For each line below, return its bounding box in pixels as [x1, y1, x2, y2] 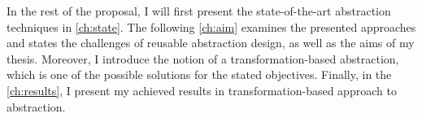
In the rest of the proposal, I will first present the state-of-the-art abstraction [7, 2, 391, 19]
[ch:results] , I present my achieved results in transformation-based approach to [7, 81, 397, 98]
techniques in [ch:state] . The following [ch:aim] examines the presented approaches [7, 18, 416, 35]
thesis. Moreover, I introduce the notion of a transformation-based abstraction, [7, 50, 399, 67]
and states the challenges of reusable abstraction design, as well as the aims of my [7, 34, 415, 51]
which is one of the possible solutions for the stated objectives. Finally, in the [7, 66, 392, 83]
